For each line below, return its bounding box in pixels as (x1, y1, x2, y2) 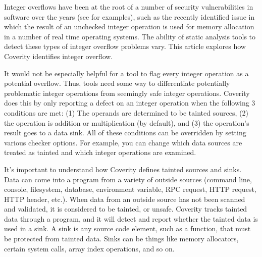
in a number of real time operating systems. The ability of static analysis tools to (4, 31, 256, 41)
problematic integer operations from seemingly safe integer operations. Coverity (4, 87, 250, 98)
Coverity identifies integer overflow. (4, 50, 113, 61)
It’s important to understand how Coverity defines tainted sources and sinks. (4, 164, 242, 174)
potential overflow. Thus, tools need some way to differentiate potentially (4, 78, 230, 88)
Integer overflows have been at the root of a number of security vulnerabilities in (4, 2, 253, 12)
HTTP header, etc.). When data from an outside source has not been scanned (4, 193, 245, 204)
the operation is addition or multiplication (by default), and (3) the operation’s (4, 117, 249, 128)
